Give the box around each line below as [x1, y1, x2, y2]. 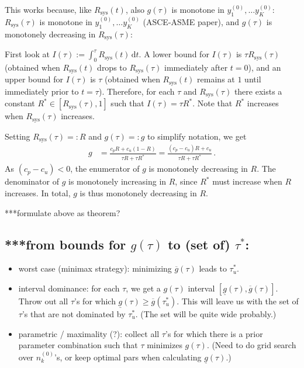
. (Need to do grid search [206, 339, 296, 351]
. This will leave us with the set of [177, 294, 299, 307]
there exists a [234, 85, 282, 97]
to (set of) [168, 235, 230, 253]
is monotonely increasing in [68, 175, 167, 188]
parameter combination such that [18, 339, 138, 351]
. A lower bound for [139, 48, 209, 60]
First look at [5, 48, 50, 60]
